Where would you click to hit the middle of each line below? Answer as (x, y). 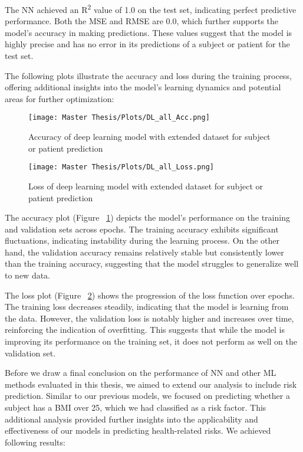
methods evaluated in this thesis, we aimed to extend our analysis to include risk (151, 384)
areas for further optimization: (60, 98)
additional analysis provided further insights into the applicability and (131, 419)
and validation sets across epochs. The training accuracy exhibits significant (142, 229)
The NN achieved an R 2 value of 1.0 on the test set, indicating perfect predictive (151, 9)
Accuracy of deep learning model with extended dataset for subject (149, 137)
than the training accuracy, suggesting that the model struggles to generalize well (152, 263)
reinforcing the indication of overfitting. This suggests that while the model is (145, 330)
